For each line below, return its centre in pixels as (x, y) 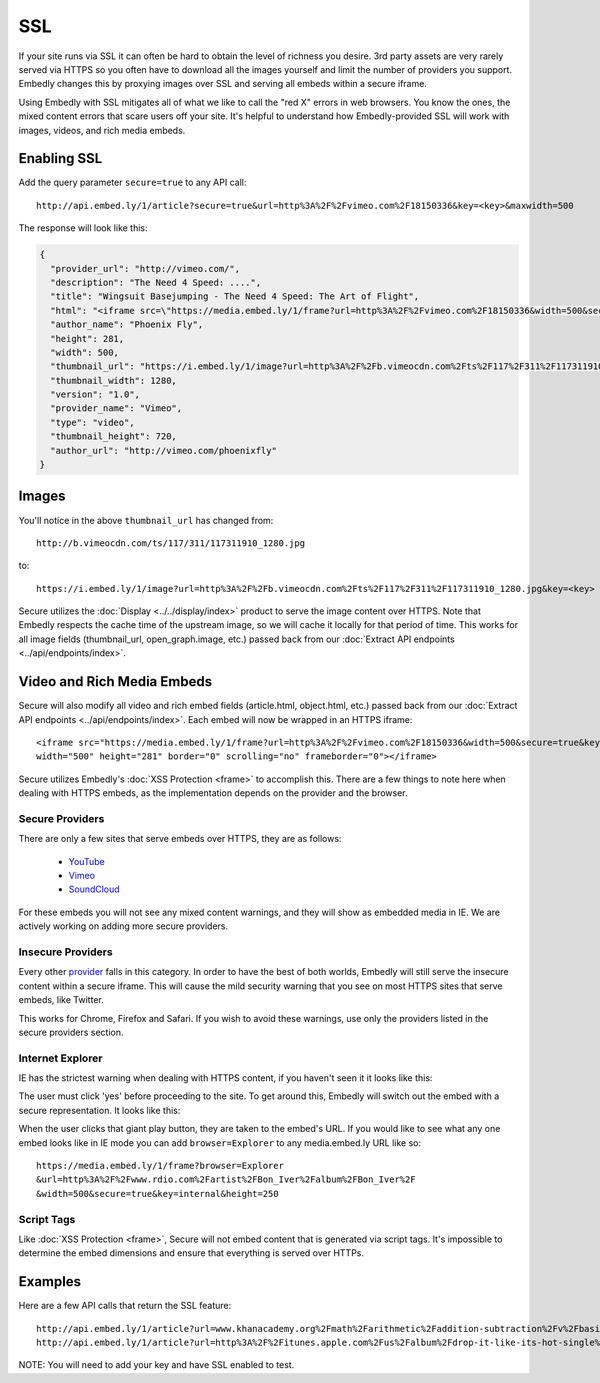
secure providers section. (71, 1032)
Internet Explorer (60, 1058)
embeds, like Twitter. (61, 1000)
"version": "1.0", (95, 394)
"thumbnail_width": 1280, (113, 380)
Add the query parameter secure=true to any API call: (132, 182)
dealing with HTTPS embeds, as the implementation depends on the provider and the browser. (213, 793)
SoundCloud (94, 889)
